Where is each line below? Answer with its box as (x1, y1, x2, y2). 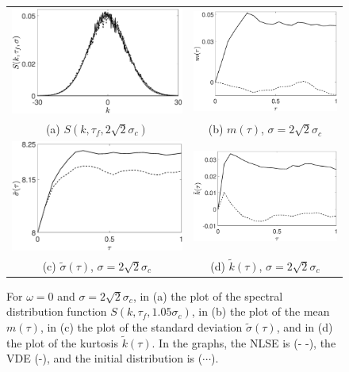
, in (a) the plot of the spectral (132, 287, 283, 304)
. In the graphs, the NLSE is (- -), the (151, 334, 336, 351)
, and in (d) (276, 319, 333, 336)
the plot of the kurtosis (6, 334, 118, 351)
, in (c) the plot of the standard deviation (40, 319, 243, 336)
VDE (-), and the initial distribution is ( (6, 350, 203, 366)
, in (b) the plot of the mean (191, 303, 330, 320)
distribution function (6, 303, 107, 320)
